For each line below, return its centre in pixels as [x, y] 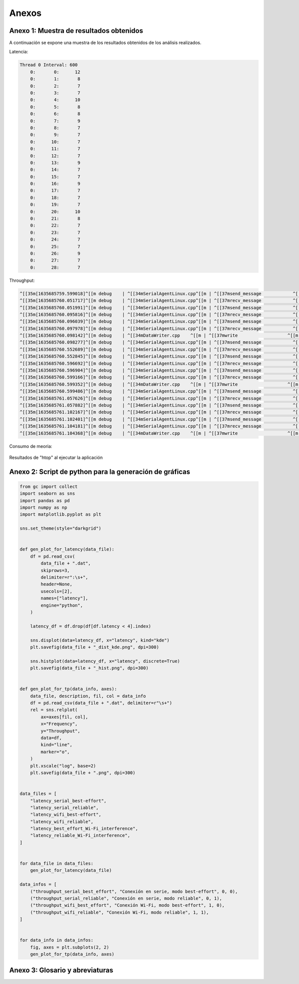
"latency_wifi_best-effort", [66, 815]
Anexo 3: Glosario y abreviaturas [61, 970]
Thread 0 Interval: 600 [49, 65]
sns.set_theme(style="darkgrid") [61, 528]
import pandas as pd [45, 500]
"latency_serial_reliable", [65, 807]
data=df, [51, 738]
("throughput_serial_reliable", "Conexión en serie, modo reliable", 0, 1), [126, 898]
